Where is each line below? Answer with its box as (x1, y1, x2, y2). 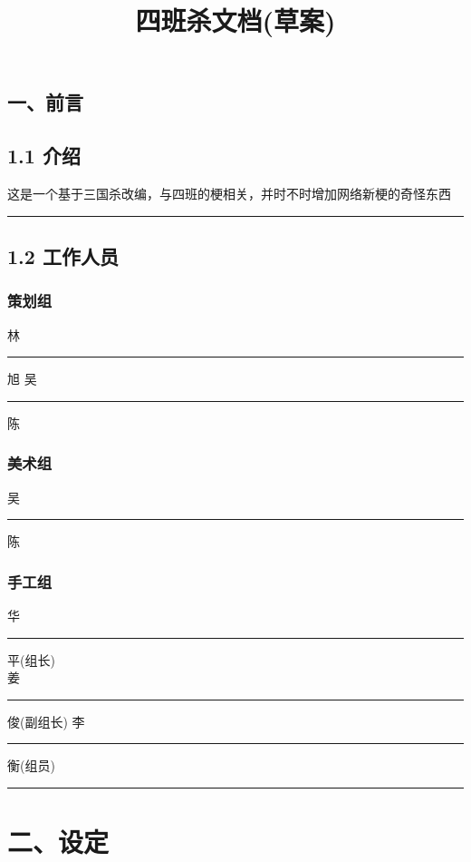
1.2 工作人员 (7, 241, 119, 269)
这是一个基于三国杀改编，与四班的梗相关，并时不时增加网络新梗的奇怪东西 (7, 183, 451, 202)
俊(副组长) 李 (7, 711, 85, 730)
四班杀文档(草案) (135, 2, 336, 39)
